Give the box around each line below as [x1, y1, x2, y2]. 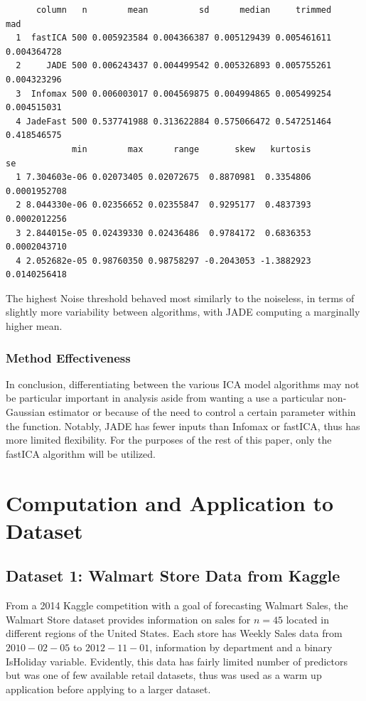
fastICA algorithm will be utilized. [6, 446, 156, 461]
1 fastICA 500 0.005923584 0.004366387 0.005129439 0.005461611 [16, 33, 332, 43]
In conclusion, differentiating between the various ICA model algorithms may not [6, 376, 360, 391]
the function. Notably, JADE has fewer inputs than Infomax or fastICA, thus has [6, 418, 360, 433]
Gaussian [6, 405, 45, 419]
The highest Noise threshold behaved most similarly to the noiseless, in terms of [6, 290, 355, 305]
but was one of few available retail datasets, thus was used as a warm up [6, 668, 322, 683]
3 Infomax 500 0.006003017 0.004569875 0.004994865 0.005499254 [16, 88, 332, 99]
